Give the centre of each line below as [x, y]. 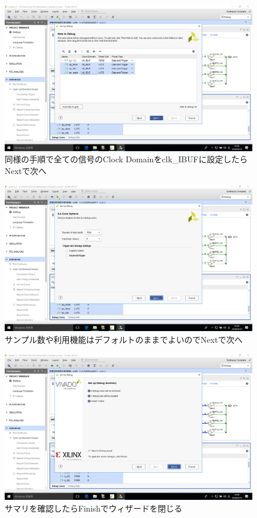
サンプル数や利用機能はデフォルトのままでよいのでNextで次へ [124, 339]
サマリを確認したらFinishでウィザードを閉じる [94, 508]
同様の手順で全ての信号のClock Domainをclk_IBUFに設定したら [126, 159]
